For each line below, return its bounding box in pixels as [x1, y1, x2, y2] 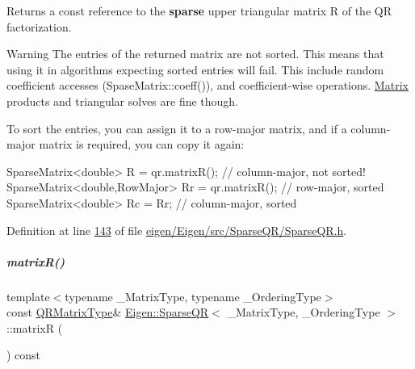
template [6, 287, 50, 304]
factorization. [6, 18, 72, 35]
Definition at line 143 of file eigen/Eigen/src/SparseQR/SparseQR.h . [6, 221, 347, 238]
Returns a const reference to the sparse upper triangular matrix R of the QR [6, 2, 392, 19]
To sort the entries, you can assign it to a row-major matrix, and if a [6, 120, 347, 136]
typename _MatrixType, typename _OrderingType [65, 287, 321, 304]
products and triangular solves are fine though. [6, 92, 239, 109]
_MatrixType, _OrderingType [227, 304, 380, 321]
